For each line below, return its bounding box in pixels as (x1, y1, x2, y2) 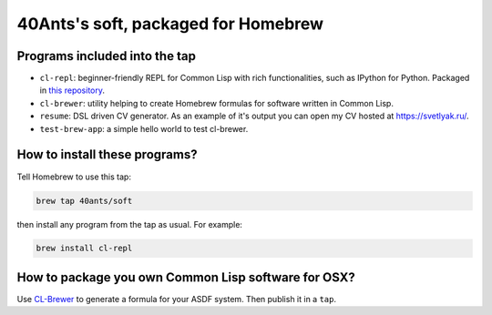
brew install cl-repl (36, 243, 133, 254)
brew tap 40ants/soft (36, 196, 133, 206)
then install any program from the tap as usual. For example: (16, 218, 243, 229)
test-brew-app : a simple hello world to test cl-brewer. (39, 123, 249, 134)
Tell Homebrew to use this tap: (16, 171, 132, 182)
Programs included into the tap (16, 48, 196, 64)
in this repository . (39, 85, 105, 96)
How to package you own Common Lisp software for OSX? (16, 269, 355, 285)
